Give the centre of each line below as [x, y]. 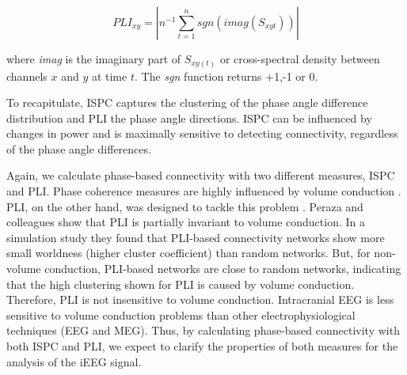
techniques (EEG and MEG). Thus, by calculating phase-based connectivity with [203, 330]
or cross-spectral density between [300, 59]
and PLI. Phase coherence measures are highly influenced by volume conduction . [204, 191]
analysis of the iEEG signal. [74, 361]
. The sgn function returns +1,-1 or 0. [226, 76]
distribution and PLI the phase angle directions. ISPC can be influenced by [189, 117]
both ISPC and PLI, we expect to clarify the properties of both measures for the [202, 346]
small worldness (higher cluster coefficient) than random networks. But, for [188, 253]
